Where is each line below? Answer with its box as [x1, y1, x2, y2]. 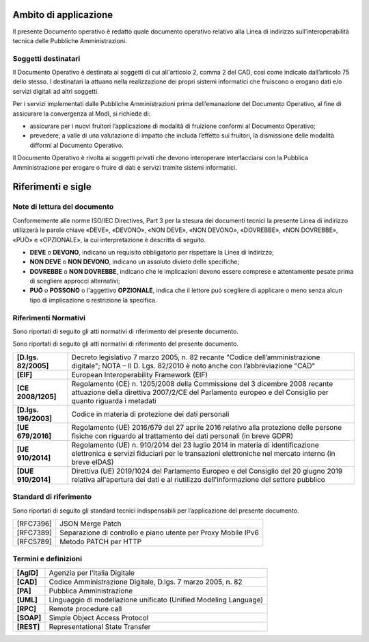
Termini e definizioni [12, 554, 82, 564]
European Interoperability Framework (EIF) [71, 370, 208, 379]
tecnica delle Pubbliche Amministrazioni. [12, 36, 127, 44]
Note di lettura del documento [12, 202, 114, 211]
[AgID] [16, 568, 39, 578]
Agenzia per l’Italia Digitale [49, 568, 135, 578]
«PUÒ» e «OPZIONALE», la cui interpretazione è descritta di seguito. [12, 235, 206, 244]
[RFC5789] [16, 537, 52, 546]
